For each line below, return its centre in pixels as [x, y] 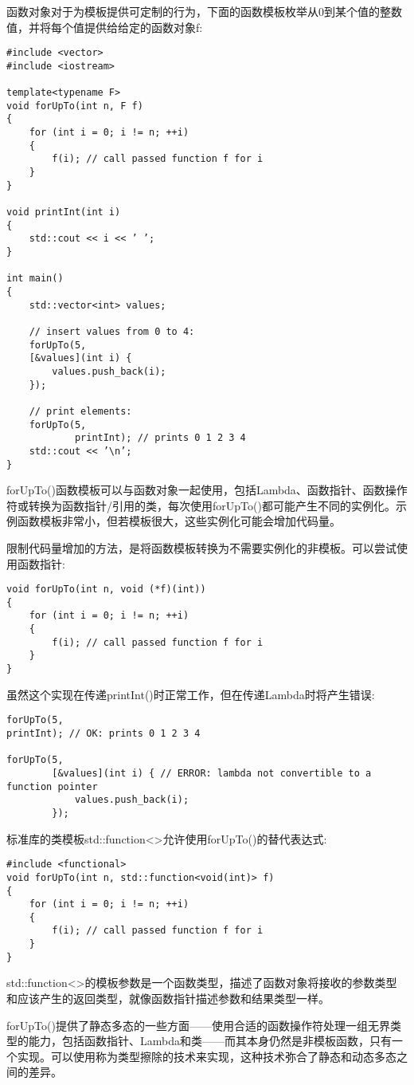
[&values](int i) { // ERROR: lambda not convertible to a [212, 773]
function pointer [52, 786]
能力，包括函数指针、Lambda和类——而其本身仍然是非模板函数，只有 [210, 1041]
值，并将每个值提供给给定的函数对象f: [105, 27]
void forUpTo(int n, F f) [75, 106]
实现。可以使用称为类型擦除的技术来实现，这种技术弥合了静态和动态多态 [207, 1056]
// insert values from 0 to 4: [112, 331]
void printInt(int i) [64, 212]
